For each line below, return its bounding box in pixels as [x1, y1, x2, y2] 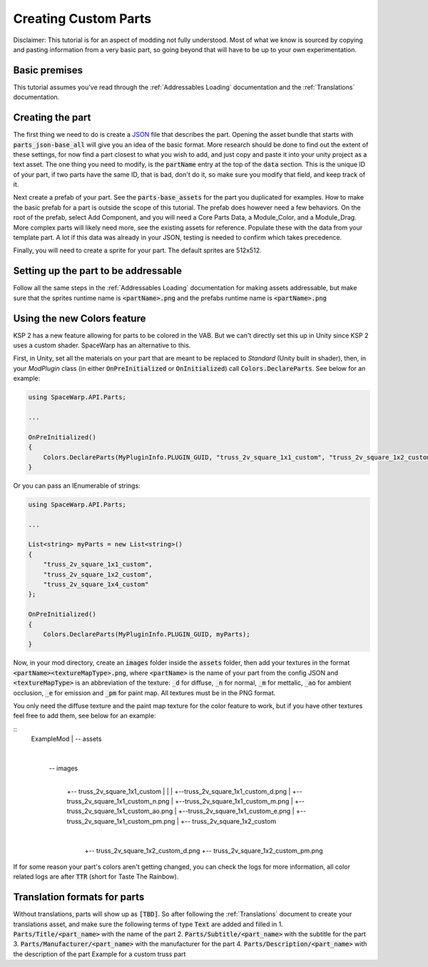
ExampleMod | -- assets [31, 735, 102, 743]
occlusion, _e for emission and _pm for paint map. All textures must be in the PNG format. [13, 688, 276, 697]
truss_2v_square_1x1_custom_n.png [66, 797, 170, 806]
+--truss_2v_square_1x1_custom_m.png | [175, 797, 294, 806]
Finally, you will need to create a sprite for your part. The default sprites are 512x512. [13, 246, 262, 255]
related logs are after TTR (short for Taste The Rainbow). [13, 872, 179, 881]
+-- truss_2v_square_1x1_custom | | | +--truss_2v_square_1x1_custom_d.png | [66, 787, 291, 795]
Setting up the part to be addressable [13, 265, 182, 277]
